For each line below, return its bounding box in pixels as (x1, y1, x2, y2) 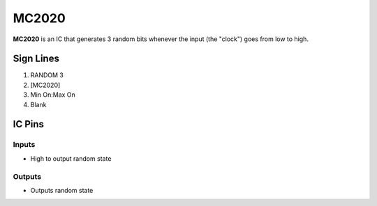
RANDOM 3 (30, 71, 64, 79)
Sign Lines (13, 53, 59, 65)
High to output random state (30, 154, 112, 163)
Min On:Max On (30, 90, 76, 99)
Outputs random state (30, 186, 94, 194)
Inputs (13, 140, 36, 150)
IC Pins (13, 118, 45, 130)
